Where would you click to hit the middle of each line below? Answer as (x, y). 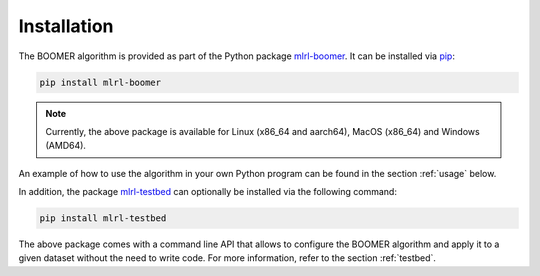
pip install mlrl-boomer (100, 82)
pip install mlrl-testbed (103, 218)
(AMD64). (66, 146)
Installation (66, 26)
